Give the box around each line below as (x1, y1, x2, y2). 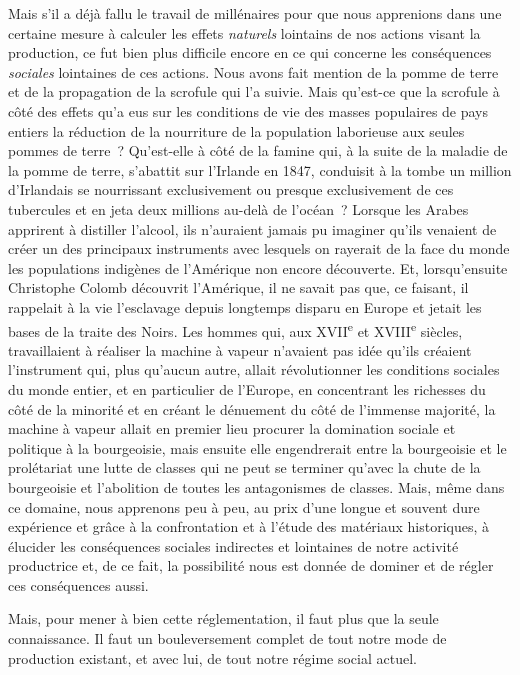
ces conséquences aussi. (8, 574, 149, 595)
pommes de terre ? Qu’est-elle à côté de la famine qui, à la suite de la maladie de (8, 140, 508, 161)
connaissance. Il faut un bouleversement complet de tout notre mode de (8, 628, 447, 649)
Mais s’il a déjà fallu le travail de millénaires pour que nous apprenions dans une (8, 3, 502, 23)
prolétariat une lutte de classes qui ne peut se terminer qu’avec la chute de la (8, 457, 481, 478)
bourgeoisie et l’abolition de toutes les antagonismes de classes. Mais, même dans (8, 476, 505, 497)
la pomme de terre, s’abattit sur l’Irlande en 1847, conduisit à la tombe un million (8, 159, 512, 180)
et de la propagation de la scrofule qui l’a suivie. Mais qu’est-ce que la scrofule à (8, 81, 500, 102)
